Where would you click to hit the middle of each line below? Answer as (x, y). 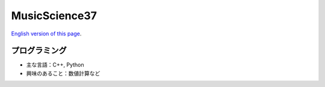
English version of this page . (46, 34)
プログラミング (39, 51)
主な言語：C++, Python (55, 65)
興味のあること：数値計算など (63, 73)
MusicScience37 (54, 16)
